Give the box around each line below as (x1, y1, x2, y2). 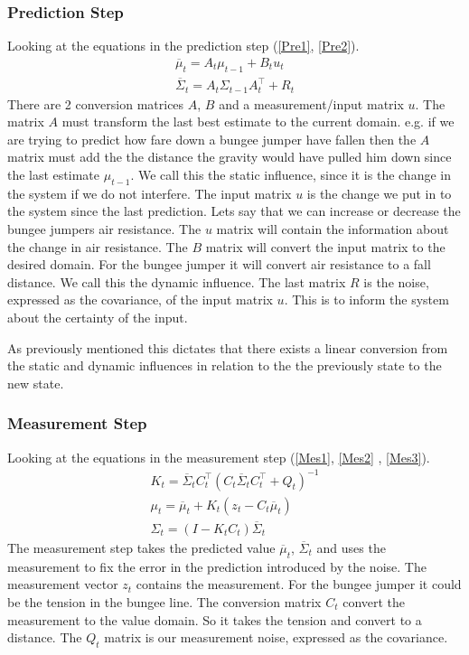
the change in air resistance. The (7, 237, 188, 256)
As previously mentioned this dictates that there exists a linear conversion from (7, 338, 448, 357)
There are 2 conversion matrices (7, 94, 184, 113)
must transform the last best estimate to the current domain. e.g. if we (61, 112, 455, 131)
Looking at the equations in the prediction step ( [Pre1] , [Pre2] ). (7, 36, 360, 55)
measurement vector (7, 575, 118, 594)
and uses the (316, 538, 386, 557)
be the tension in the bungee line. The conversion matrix (7, 592, 322, 611)
